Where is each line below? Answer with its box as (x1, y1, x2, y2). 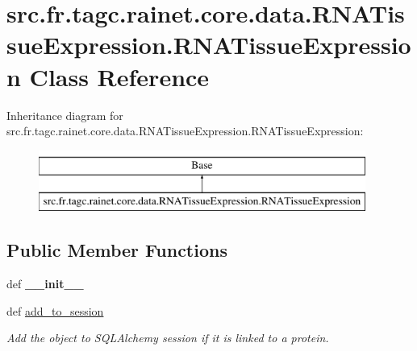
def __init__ (6, 275, 84, 292)
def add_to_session (6, 302, 104, 319)
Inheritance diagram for (6, 106, 123, 123)
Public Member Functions (6, 237, 227, 262)
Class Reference (29, 60, 210, 93)
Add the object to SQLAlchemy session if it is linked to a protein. (6, 329, 329, 346)
